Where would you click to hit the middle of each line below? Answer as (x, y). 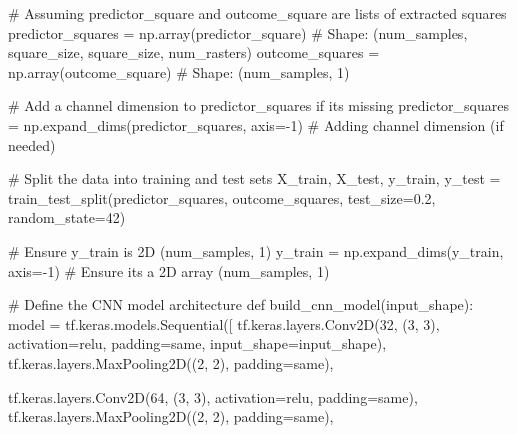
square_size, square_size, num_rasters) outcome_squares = (194, 52)
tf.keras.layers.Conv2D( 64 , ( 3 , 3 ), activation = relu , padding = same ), (213, 396)
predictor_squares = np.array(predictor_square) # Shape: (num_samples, (238, 32)
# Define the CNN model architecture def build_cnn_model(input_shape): (241, 304)
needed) (32, 144)
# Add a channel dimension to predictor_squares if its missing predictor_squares (258, 105)
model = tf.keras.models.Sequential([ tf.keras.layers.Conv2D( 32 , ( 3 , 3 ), (224, 323)
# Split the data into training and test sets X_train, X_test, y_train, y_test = (254, 178)
